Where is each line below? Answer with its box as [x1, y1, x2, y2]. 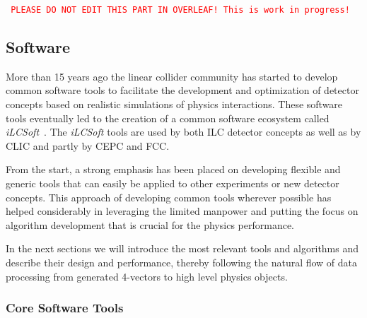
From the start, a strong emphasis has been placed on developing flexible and [6, 162, 341, 177]
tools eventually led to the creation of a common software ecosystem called [6, 110, 330, 125]
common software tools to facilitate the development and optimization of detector [6, 83, 359, 98]
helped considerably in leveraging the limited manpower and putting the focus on [6, 204, 359, 218]
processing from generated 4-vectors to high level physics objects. [6, 269, 288, 283]
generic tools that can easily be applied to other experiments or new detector [6, 176, 339, 191]
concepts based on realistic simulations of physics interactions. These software [6, 97, 343, 112]
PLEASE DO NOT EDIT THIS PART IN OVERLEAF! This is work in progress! [11, 5, 350, 15]
